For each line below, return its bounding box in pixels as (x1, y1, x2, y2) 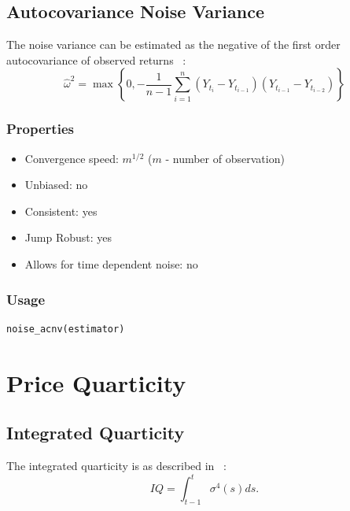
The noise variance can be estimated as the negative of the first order (6, 36, 341, 53)
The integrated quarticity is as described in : (6, 457, 227, 473)
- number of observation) (165, 150, 285, 166)
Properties (6, 119, 74, 139)
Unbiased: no (24, 176, 88, 193)
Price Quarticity (6, 366, 186, 398)
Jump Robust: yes (24, 229, 112, 246)
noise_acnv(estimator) (6, 323, 125, 335)
